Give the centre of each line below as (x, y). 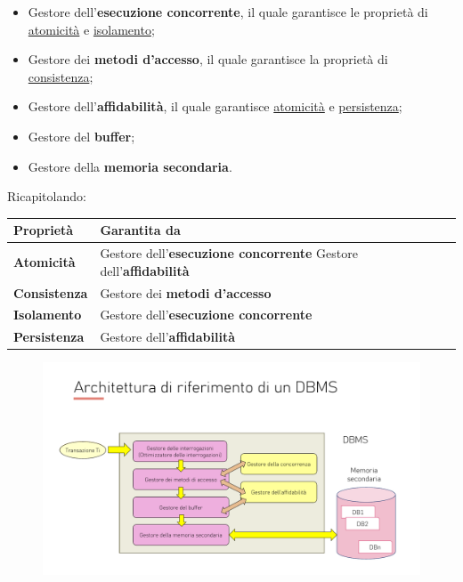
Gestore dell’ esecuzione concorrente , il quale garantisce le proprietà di (228, 12)
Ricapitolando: (47, 196)
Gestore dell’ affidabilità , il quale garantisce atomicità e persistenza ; (215, 106)
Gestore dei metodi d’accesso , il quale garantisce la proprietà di (208, 59)
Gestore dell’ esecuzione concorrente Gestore (229, 253)
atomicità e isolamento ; (91, 29)
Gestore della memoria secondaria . (130, 166)
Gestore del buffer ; (81, 136)
